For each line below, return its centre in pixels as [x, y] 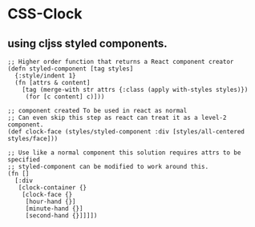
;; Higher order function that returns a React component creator [121, 62]
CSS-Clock [45, 14]
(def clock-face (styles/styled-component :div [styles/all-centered [126, 132]
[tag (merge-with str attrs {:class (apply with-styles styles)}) [135, 90]
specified [24, 160]
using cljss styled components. [87, 44]
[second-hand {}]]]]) [61, 216]
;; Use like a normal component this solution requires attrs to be [124, 153]
